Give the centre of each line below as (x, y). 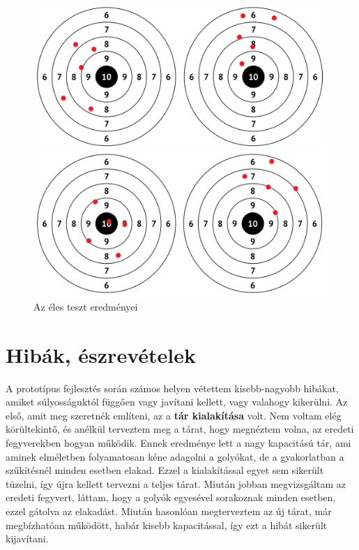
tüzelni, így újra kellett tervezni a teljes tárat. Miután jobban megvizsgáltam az (176, 483)
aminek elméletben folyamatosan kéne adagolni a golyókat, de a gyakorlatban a (175, 456)
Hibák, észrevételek (101, 354)
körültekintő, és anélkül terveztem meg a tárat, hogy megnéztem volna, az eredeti (180, 429)
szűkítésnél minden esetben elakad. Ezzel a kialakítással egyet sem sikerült (165, 470)
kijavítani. (27, 538)
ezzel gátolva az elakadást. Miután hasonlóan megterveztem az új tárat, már (169, 511)
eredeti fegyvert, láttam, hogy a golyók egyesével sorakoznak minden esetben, (171, 497)
